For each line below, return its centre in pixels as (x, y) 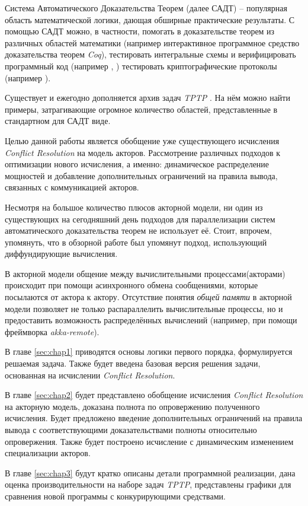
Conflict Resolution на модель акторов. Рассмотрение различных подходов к (143, 152)
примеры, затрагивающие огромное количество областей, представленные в (141, 109)
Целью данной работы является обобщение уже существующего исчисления (142, 140)
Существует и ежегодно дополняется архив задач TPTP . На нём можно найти (147, 98)
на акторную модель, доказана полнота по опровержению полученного (132, 406)
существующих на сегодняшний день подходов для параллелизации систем (140, 219)
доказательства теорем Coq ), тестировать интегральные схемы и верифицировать (150, 54)
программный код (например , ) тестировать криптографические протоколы (141, 66)
